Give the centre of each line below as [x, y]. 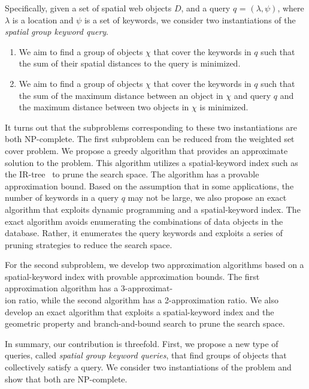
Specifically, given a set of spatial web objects [88, 8]
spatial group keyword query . [57, 31]
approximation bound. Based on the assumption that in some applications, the [149, 186]
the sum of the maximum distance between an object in [121, 95]
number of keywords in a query [62, 197]
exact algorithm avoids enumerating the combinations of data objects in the [144, 221]
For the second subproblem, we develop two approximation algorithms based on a [154, 265]
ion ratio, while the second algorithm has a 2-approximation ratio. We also [142, 300]
